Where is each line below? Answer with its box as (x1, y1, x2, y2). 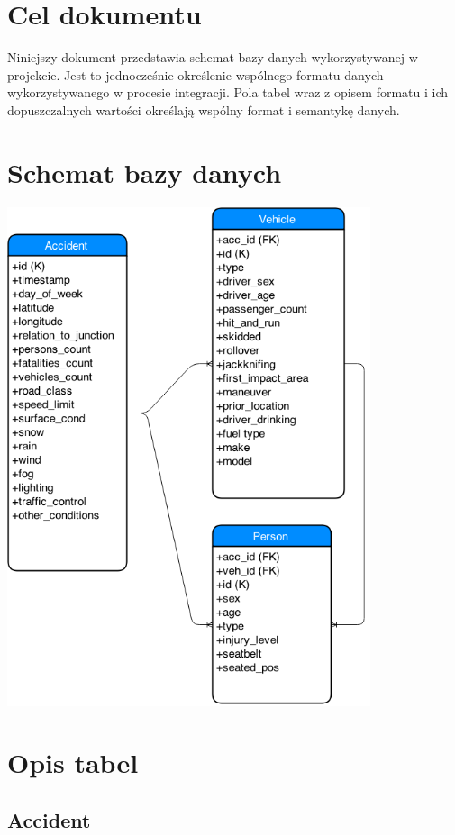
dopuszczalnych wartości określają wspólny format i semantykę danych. (7, 100, 400, 119)
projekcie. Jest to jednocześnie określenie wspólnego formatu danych (7, 65, 384, 84)
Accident (7, 805, 91, 833)
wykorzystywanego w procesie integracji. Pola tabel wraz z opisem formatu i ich (7, 83, 449, 102)
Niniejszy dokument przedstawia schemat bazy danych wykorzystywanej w (7, 48, 418, 67)
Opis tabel (7, 744, 139, 781)
